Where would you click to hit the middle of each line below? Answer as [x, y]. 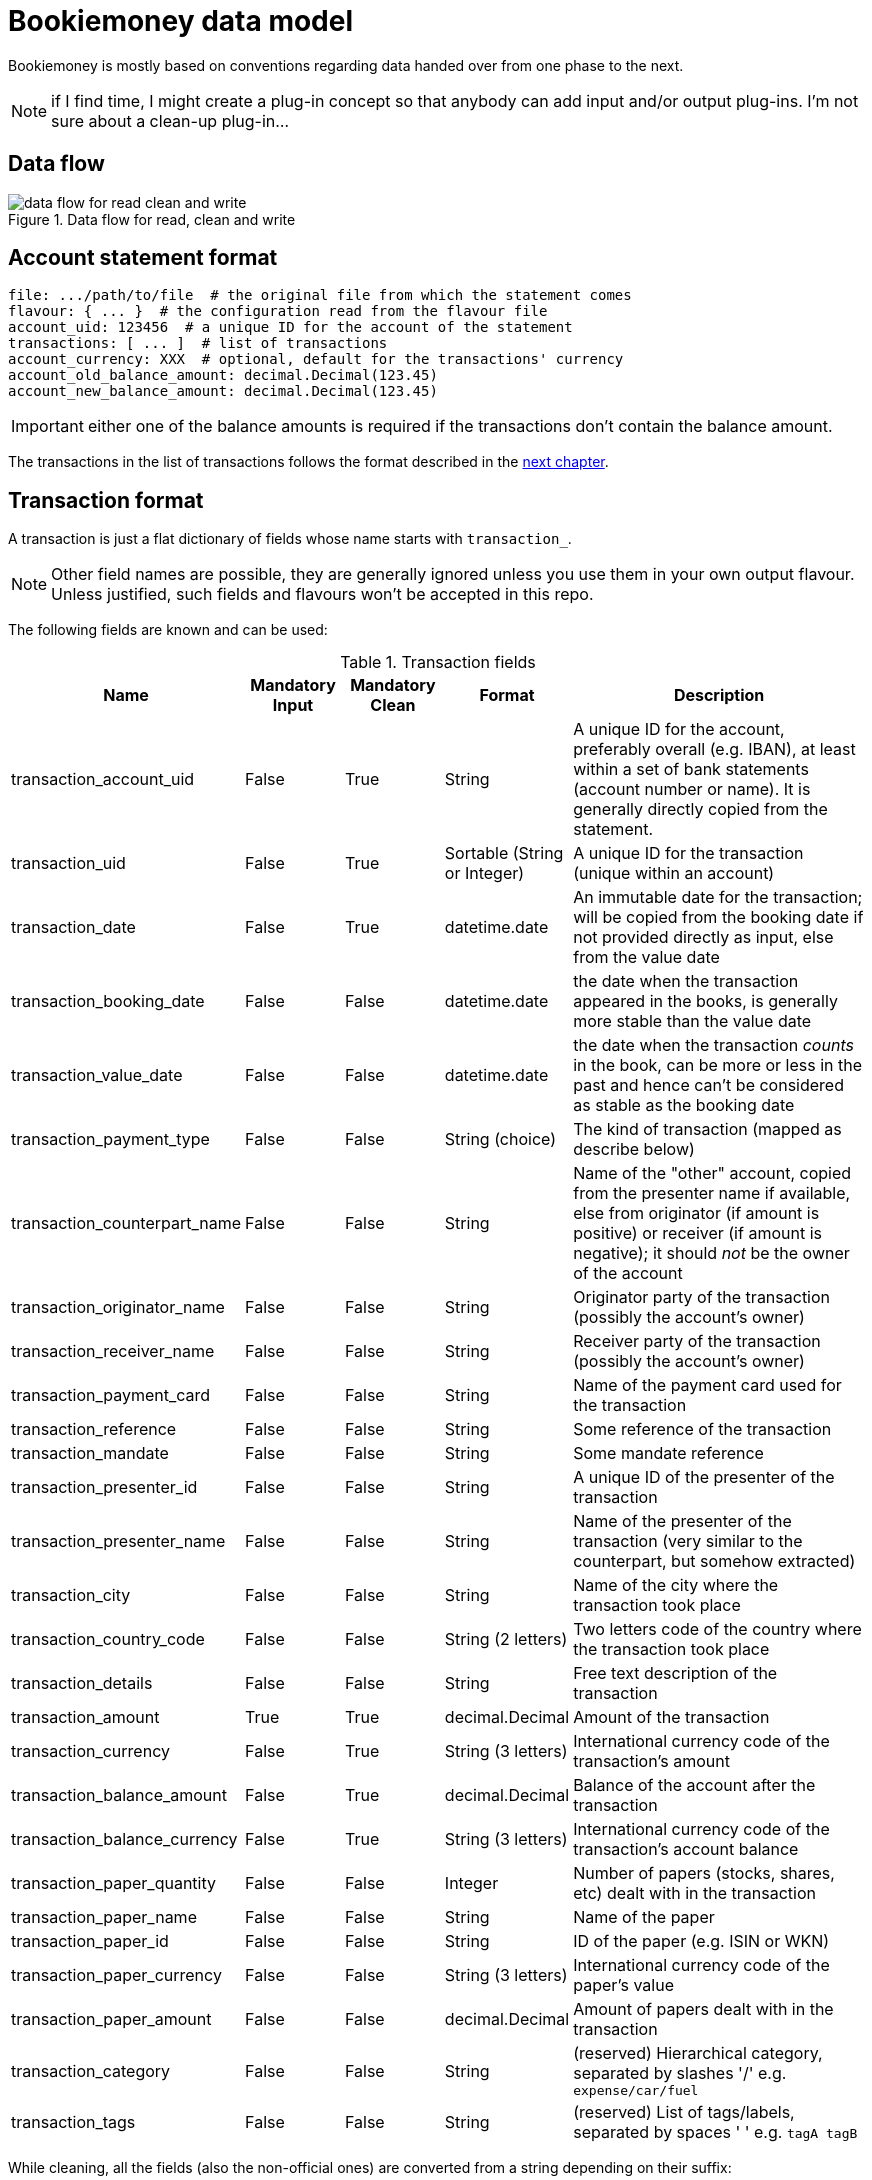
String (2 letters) [506, 1639]
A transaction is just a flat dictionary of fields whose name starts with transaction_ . [290, 539]
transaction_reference [94, 1429]
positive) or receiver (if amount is [697, 1233]
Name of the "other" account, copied [712, 1173]
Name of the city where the [676, 1585]
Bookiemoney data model [181, 21]
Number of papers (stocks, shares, [704, 1873]
